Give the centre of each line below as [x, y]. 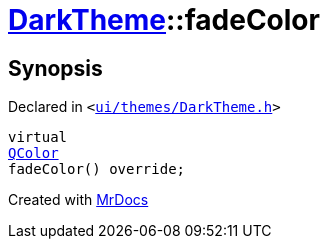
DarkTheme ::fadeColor [164, 20]
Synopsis [55, 68]
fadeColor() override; [97, 169]
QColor [33, 153]
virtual [38, 137]
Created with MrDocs [78, 200]
